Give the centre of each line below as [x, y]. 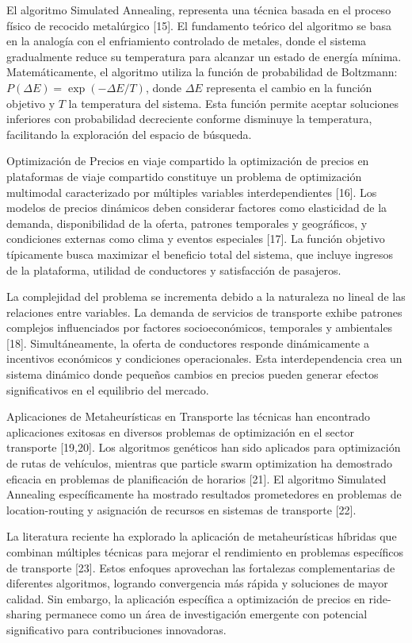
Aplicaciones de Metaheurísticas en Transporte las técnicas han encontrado [189, 416]
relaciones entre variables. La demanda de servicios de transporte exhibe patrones [204, 312]
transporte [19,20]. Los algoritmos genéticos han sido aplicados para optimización [204, 447]
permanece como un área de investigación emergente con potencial [206, 614]
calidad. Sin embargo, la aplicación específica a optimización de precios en [186, 598]
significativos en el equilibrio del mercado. [108, 389]
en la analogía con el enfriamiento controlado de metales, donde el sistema [187, 41]
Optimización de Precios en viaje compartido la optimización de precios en [188, 161]
